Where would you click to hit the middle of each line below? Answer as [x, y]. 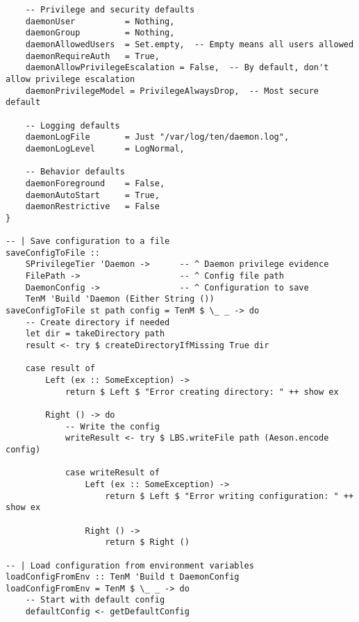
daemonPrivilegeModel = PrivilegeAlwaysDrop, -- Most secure [172, 91]
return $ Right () [147, 542]
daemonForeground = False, [95, 183]
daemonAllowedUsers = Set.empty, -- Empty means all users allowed [190, 44]
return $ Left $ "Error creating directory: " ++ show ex [202, 392]
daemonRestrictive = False [92, 207]
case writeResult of [112, 473]
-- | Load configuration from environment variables [130, 565]
